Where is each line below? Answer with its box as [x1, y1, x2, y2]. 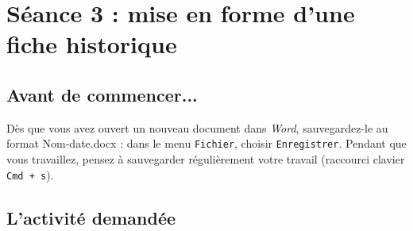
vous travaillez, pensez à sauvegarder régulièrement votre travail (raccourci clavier [6, 151, 405, 167]
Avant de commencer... [6, 82, 198, 106]
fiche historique [6, 28, 177, 60]
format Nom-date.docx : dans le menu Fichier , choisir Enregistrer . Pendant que [6, 135, 407, 152]
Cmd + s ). [6, 166, 54, 183]
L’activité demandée [6, 205, 176, 229]
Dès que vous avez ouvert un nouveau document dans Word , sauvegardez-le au [6, 119, 388, 136]
